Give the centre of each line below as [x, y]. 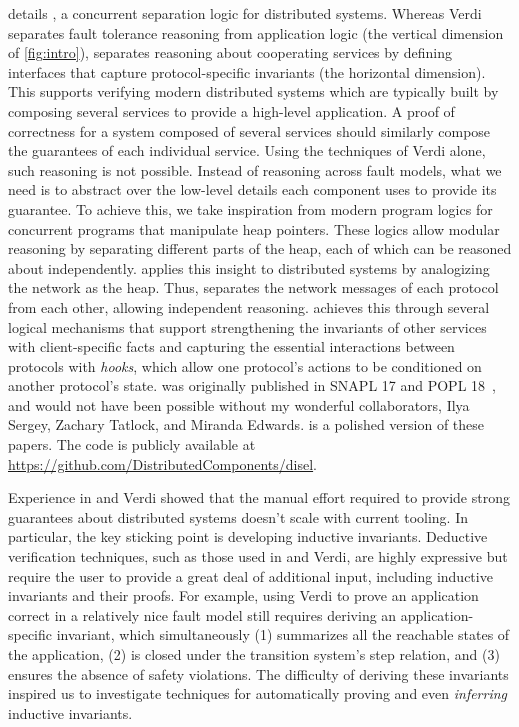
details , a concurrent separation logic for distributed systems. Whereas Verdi [245, 13]
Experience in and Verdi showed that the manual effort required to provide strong [259, 497]
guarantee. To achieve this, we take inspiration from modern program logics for [250, 208]
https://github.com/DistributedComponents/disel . [162, 463]
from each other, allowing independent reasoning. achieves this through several [249, 306]
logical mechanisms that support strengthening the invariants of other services [247, 326]
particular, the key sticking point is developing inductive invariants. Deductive [248, 536]
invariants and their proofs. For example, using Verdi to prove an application [243, 595]
